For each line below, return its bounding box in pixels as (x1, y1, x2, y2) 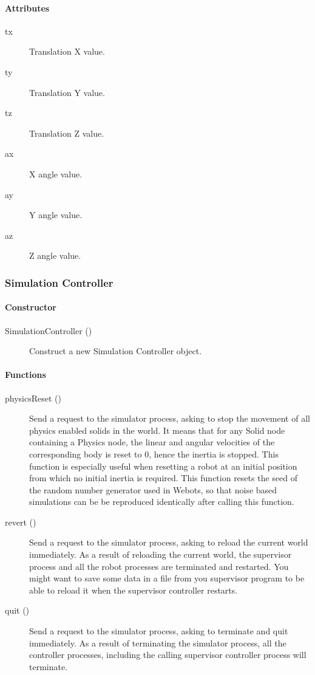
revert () (5, 515, 36, 528)
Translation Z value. (29, 126, 104, 139)
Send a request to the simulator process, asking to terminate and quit (29, 625, 288, 637)
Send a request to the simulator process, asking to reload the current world (29, 536, 308, 549)
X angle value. (29, 167, 83, 180)
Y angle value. (29, 208, 83, 221)
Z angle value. (29, 249, 81, 262)
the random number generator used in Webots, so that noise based (29, 483, 277, 496)
